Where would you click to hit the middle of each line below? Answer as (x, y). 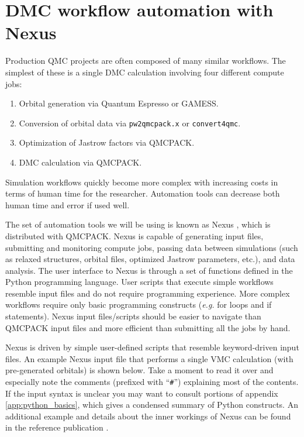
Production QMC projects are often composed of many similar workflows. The (146, 61)
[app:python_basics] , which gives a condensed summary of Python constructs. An (152, 405)
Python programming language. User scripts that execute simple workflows (139, 282)
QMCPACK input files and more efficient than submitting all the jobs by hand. (148, 327)
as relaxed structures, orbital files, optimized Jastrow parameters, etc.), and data (150, 259)
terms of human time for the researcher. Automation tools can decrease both (143, 193)
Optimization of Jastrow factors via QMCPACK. (107, 142)
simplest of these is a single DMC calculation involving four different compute (145, 72)
